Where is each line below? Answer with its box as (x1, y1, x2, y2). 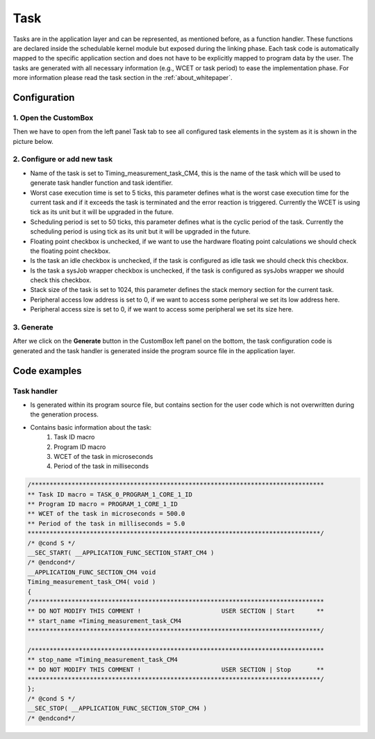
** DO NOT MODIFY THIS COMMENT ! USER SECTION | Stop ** (27, 665, 324, 674)
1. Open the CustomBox (12, 113, 94, 122)
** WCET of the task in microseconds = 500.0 (27, 510, 185, 518)
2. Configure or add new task (12, 154, 113, 164)
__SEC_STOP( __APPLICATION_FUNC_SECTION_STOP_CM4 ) (27, 704, 208, 713)
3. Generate (12, 323, 53, 332)
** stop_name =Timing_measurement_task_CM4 (27, 656, 178, 664)
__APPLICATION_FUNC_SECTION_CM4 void (27, 568, 156, 576)
